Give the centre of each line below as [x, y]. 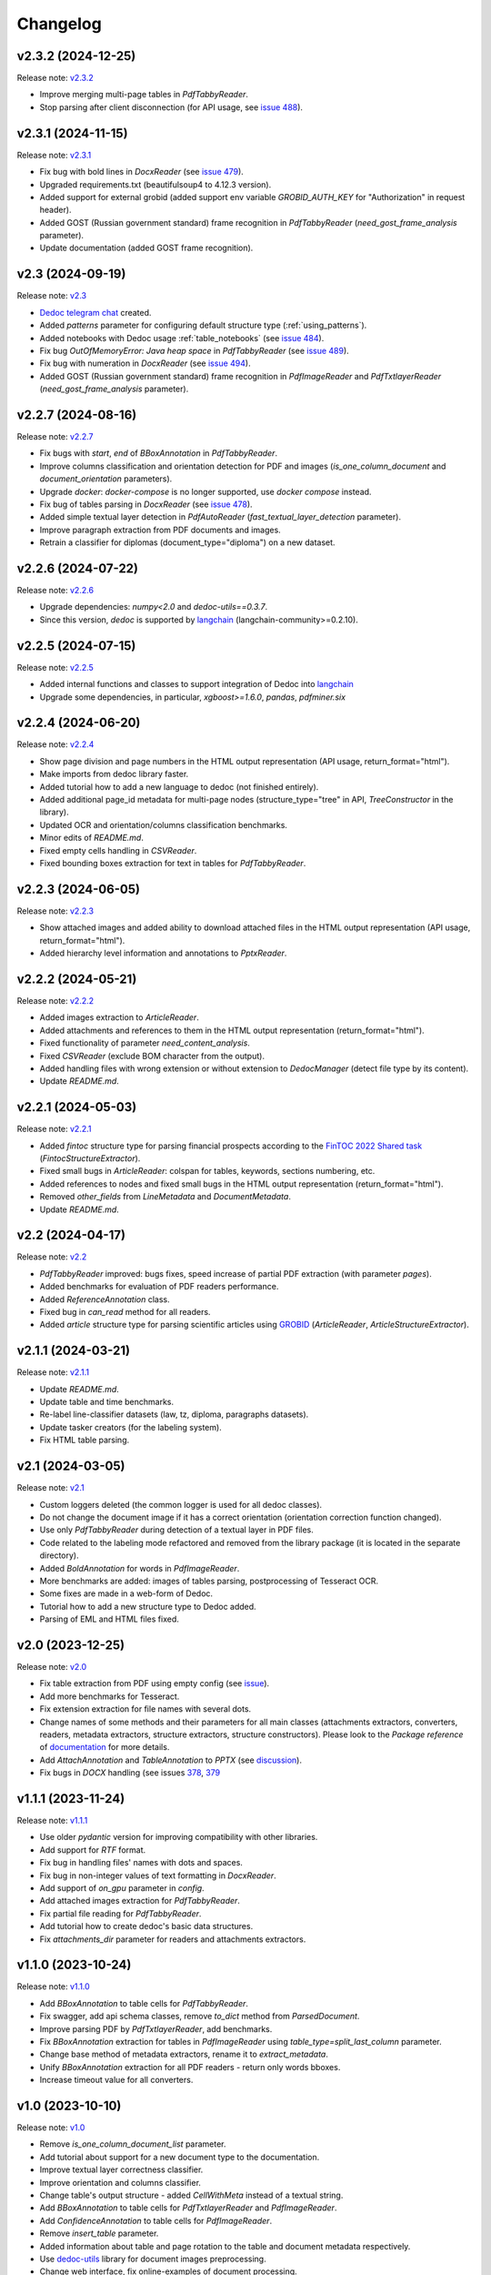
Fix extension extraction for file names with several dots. [145, 1709]
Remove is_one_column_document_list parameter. [133, 2144]
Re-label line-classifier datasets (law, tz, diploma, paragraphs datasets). [174, 1414]
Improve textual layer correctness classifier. [121, 2169]
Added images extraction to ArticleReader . [119, 1017]
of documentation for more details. [105, 1747]
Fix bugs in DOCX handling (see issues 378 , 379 [130, 1773]
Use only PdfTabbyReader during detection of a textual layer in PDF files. [176, 1530]
